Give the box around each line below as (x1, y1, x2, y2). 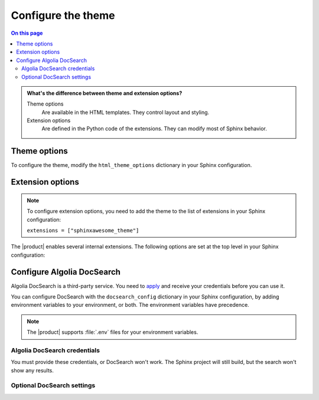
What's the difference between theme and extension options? (27, 89, 183, 97)
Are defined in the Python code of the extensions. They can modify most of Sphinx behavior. (41, 125, 267, 132)
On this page (11, 29, 43, 37)
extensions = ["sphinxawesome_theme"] (27, 227, 139, 234)
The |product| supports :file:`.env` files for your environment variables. (27, 329, 198, 336)
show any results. (11, 366, 54, 374)
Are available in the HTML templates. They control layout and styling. (41, 109, 210, 116)
